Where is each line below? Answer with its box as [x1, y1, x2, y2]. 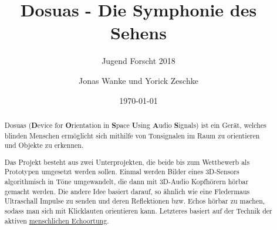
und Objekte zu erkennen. [4, 140, 84, 150]
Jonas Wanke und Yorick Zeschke [79, 74, 198, 86]
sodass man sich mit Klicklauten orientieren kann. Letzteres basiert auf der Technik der [4, 206, 272, 216]
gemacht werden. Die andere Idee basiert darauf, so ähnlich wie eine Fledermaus [4, 186, 250, 196]
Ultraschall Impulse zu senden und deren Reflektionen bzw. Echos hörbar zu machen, [4, 196, 265, 206]
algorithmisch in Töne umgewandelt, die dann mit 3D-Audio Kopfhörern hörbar [4, 177, 249, 187]
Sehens [110, 21, 167, 45]
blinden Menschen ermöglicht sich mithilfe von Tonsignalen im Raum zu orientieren [4, 130, 260, 140]
